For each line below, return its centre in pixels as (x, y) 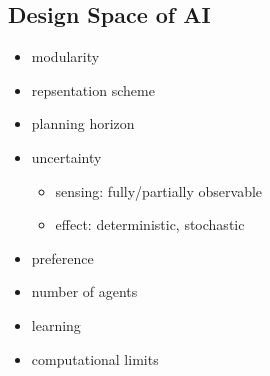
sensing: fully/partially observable (159, 190)
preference (62, 257)
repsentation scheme (93, 89)
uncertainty (66, 156)
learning (56, 324)
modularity (65, 56)
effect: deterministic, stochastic (150, 224)
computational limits (95, 358)
